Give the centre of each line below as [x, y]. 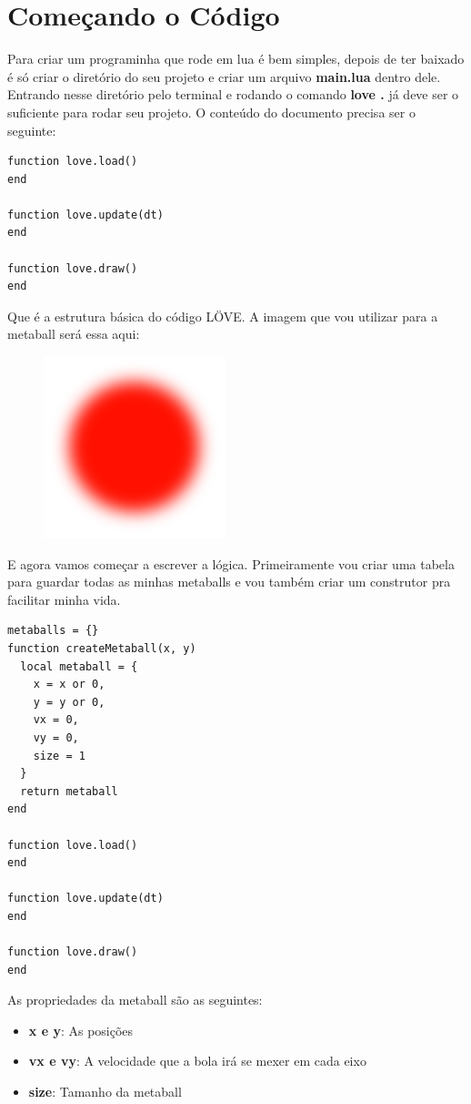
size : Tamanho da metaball [105, 1092]
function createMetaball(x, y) [102, 649]
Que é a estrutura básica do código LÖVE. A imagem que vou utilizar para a [223, 316]
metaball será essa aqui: [74, 334]
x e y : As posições [81, 1030]
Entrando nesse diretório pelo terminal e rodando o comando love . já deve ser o [233, 94]
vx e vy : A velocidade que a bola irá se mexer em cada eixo [197, 1061]
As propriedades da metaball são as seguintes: [135, 1000]
